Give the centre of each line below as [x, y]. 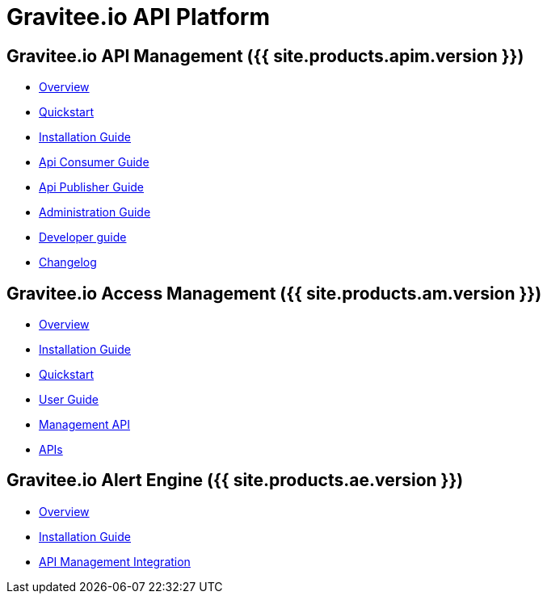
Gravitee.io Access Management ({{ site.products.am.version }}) [274, 293]
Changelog [68, 262]
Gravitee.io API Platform [139, 17]
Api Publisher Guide [92, 187]
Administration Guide [95, 212]
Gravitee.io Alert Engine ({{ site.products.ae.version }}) [235, 480]
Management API [84, 425]
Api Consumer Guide [94, 162]
